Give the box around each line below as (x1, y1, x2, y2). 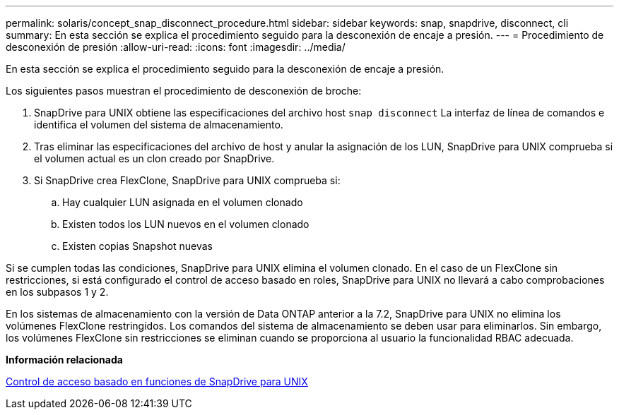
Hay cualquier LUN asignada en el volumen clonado (62, 196, 303, 208)
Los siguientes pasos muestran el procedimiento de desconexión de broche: (6, 85, 362, 97)
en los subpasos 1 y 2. (6, 286, 109, 298)
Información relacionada (6, 354, 123, 366)
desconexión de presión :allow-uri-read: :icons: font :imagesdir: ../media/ (6, 41, 346, 53)
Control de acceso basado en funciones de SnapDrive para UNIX (6, 375, 308, 387)
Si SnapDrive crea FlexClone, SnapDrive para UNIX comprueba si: (34, 174, 341, 186)
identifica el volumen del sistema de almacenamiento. (34, 119, 283, 131)
